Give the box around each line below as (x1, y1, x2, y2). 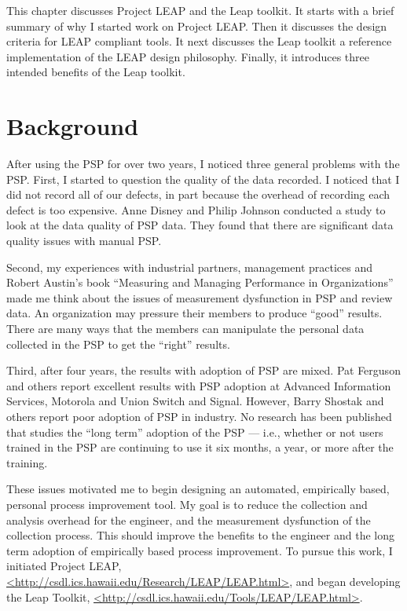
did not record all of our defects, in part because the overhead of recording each (6, 186, 390, 203)
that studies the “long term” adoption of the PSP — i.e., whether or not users (6, 423, 383, 440)
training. (6, 454, 48, 470)
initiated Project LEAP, (6, 558, 122, 574)
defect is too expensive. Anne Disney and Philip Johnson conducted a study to (6, 201, 386, 218)
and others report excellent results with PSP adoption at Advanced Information (6, 377, 391, 393)
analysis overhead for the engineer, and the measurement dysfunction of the (6, 511, 371, 528)
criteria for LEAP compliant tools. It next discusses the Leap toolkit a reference (6, 33, 392, 49)
